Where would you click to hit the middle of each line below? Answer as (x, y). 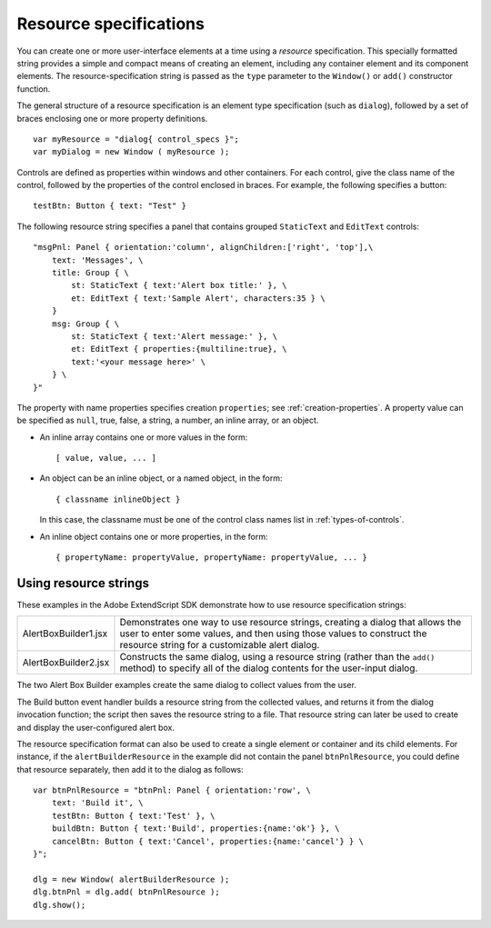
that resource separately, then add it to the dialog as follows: (130, 769)
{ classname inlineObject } (118, 499)
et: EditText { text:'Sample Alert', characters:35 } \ (199, 298)
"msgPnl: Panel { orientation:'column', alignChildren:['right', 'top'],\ (203, 247)
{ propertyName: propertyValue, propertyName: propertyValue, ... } (211, 558)
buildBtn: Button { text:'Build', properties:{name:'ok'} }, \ (195, 828)
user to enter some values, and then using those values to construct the (273, 634)
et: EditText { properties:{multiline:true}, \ (179, 349)
